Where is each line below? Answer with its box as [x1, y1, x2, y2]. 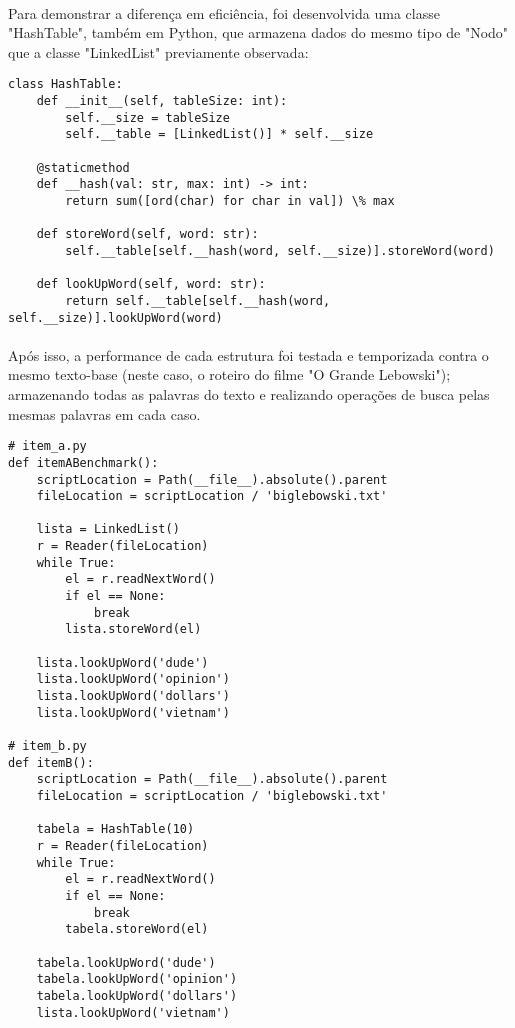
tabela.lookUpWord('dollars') [36, 988, 238, 1003]
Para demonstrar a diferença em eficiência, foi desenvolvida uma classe [8, 2, 440, 23]
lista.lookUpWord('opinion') [36, 672, 230, 687]
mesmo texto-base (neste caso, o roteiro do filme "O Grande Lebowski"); [8, 364, 451, 385]
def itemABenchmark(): [8, 455, 159, 470]
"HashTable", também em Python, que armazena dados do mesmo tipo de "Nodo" [8, 22, 509, 43]
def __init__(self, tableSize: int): [36, 94, 288, 109]
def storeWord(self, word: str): [36, 227, 259, 242]
